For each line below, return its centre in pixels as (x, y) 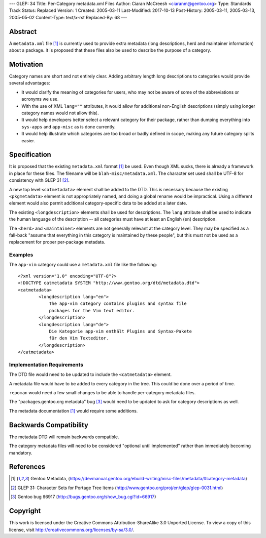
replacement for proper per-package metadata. (57, 242)
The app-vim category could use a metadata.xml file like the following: (83, 265)
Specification (30, 155)
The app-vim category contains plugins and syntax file (118, 304)
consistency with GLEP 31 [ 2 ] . (39, 180)
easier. (28, 140)
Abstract (23, 31)
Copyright (25, 511)
